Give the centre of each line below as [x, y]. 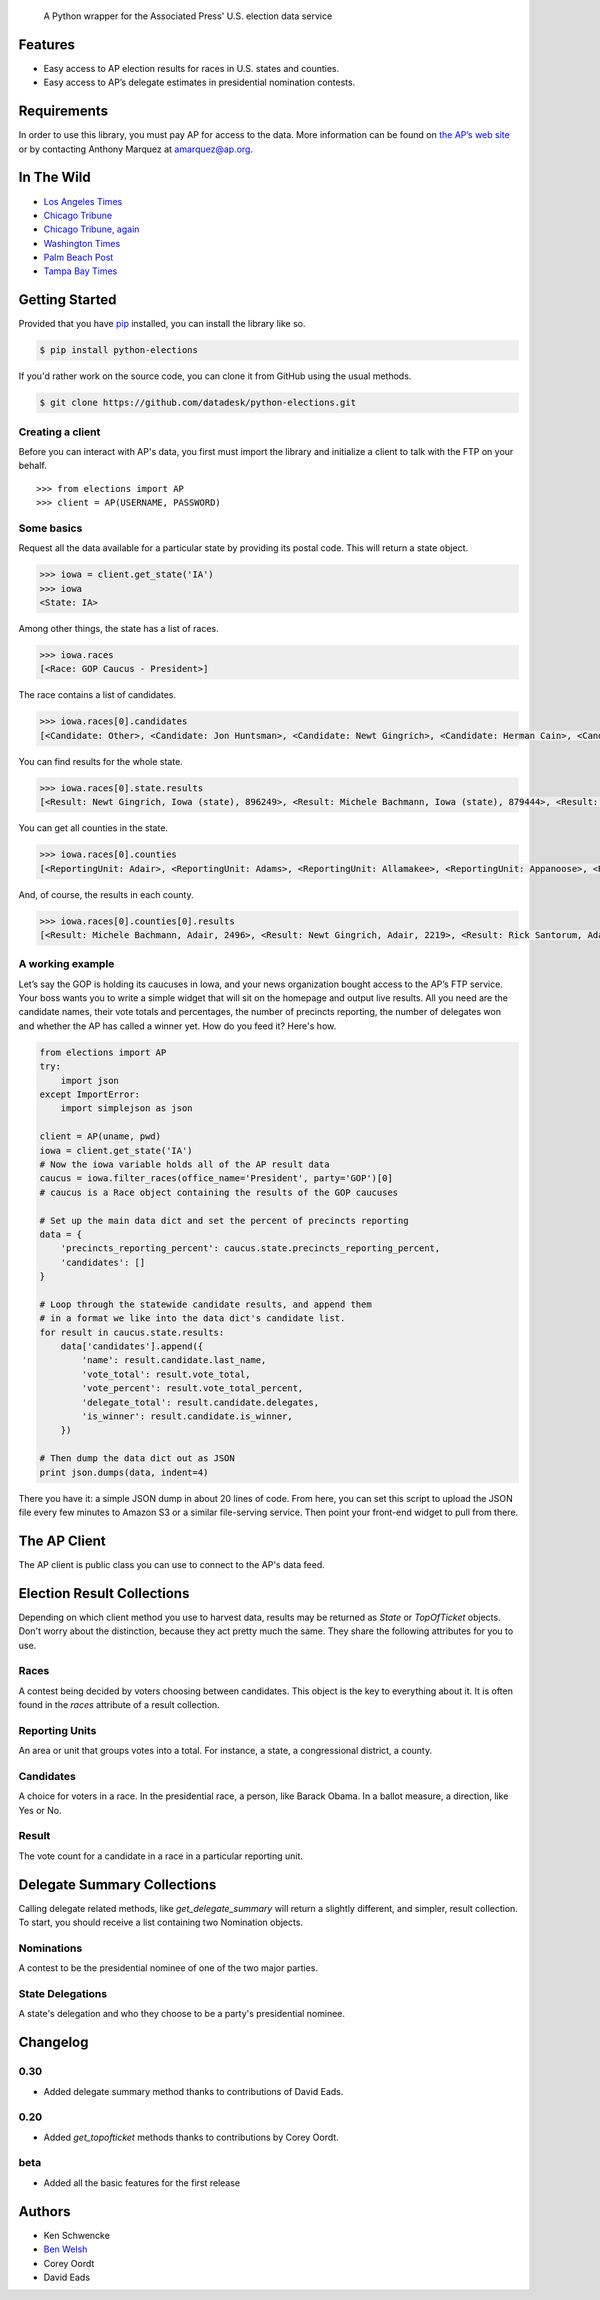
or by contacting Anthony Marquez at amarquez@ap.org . [136, 149]
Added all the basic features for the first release [142, 2182]
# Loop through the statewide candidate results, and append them [205, 1304]
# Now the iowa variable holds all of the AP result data [184, 1164]
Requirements [63, 111]
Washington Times [82, 243]
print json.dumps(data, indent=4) [124, 1472]
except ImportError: [89, 1094]
